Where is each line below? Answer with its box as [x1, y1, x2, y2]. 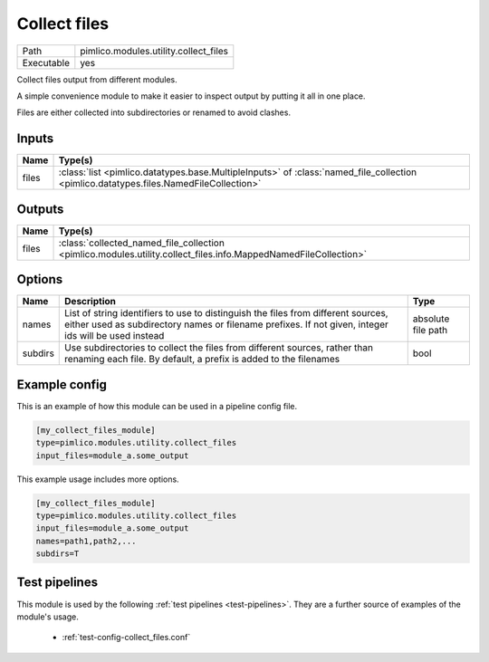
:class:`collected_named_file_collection [58, 236, 225, 249]
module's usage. [16, 611, 79, 622]
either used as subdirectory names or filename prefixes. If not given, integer [64, 318, 389, 331]
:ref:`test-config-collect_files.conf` [62, 632, 191, 643]
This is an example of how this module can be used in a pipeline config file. [16, 400, 298, 411]
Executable [22, 56, 70, 69]
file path [412, 324, 448, 337]
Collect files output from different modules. [16, 73, 177, 85]
